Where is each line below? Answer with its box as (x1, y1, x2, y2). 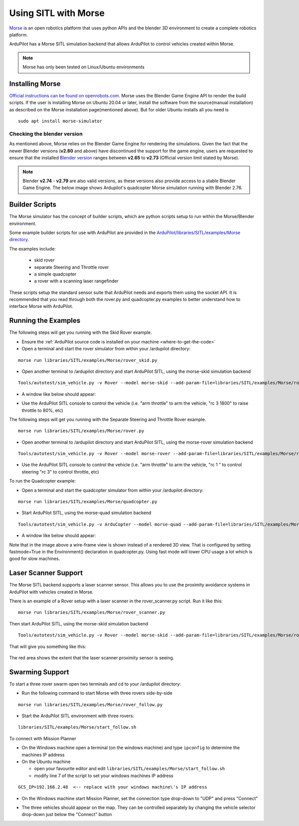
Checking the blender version (9, 130, 83, 137)
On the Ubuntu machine (21, 759, 71, 765)
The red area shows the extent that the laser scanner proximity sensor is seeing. (9, 655, 174, 661)
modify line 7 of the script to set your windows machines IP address (34, 773, 174, 779)
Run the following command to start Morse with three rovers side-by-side (21, 690, 173, 696)
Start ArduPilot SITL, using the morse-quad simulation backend (21, 510, 151, 516)
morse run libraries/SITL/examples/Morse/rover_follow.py (18, 702, 163, 707)
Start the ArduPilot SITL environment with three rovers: (21, 713, 135, 719)
